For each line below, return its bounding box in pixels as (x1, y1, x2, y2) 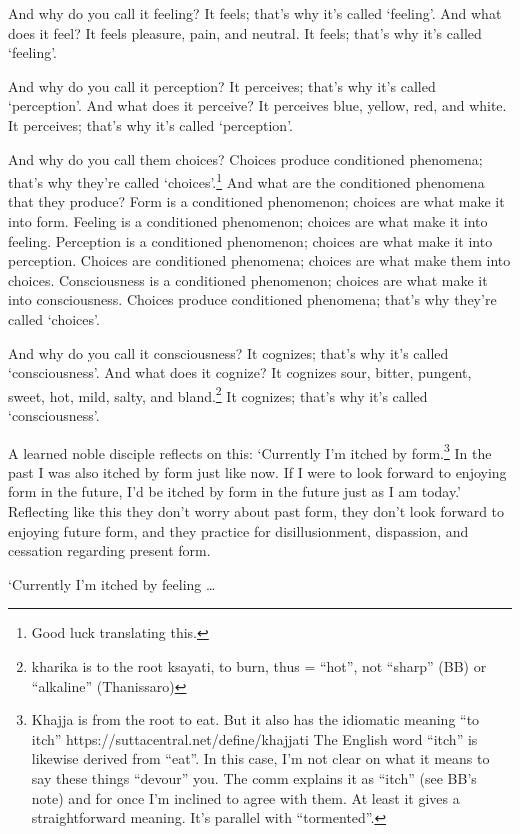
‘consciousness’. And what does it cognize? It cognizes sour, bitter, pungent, (8, 362, 472, 383)
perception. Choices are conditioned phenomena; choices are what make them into (8, 250, 511, 271)
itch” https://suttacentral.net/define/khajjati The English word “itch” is (31, 728, 478, 749)
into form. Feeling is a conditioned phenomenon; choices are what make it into (8, 211, 488, 231)
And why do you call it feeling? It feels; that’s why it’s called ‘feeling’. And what (8, 3, 502, 23)
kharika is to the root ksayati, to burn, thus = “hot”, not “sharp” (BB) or (31, 656, 487, 676)
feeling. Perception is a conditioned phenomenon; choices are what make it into (8, 230, 493, 251)
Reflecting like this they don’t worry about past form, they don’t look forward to (8, 501, 505, 522)
